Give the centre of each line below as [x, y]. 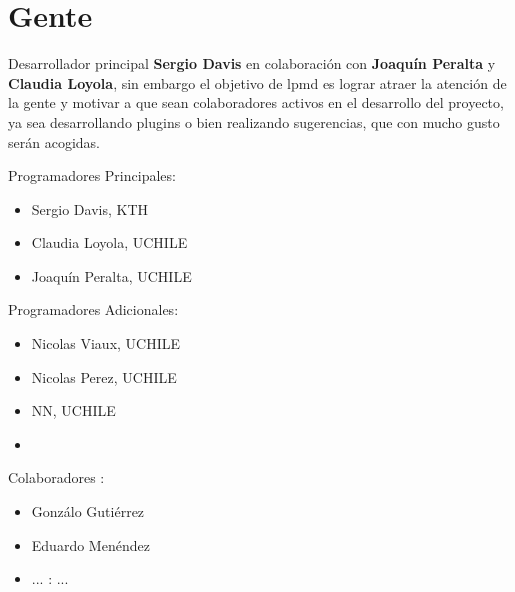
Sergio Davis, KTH [89, 208]
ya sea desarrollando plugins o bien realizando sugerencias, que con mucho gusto [254, 121]
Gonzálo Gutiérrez [88, 511]
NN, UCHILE [73, 410]
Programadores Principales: [92, 175]
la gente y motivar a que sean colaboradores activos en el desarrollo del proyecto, [256, 102]
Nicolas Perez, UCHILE [104, 376]
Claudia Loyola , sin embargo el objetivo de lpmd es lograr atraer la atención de [257, 82]
